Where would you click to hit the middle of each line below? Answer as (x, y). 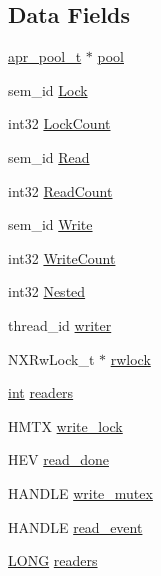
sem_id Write (50, 224)
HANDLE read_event (75, 526)
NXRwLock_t (51, 358)
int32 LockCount (59, 123)
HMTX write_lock (65, 425)
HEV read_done (58, 459)
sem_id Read (49, 156)
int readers (41, 392)
